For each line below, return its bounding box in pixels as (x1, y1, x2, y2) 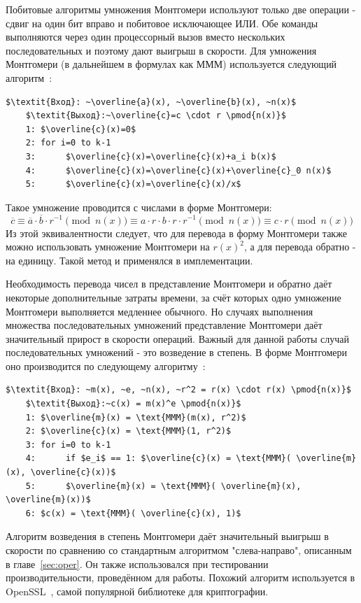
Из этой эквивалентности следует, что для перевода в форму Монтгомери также (6, 225, 347, 240)
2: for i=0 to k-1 (25, 138, 111, 148)
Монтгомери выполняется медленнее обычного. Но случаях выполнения (6, 304, 313, 318)
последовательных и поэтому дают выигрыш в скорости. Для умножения (6, 43, 317, 57)
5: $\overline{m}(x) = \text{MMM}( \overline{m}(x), (25, 481, 302, 491)
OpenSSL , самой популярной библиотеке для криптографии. (6, 583, 269, 598)
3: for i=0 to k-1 (25, 439, 111, 450)
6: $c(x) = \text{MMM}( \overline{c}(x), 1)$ (25, 508, 241, 518)
